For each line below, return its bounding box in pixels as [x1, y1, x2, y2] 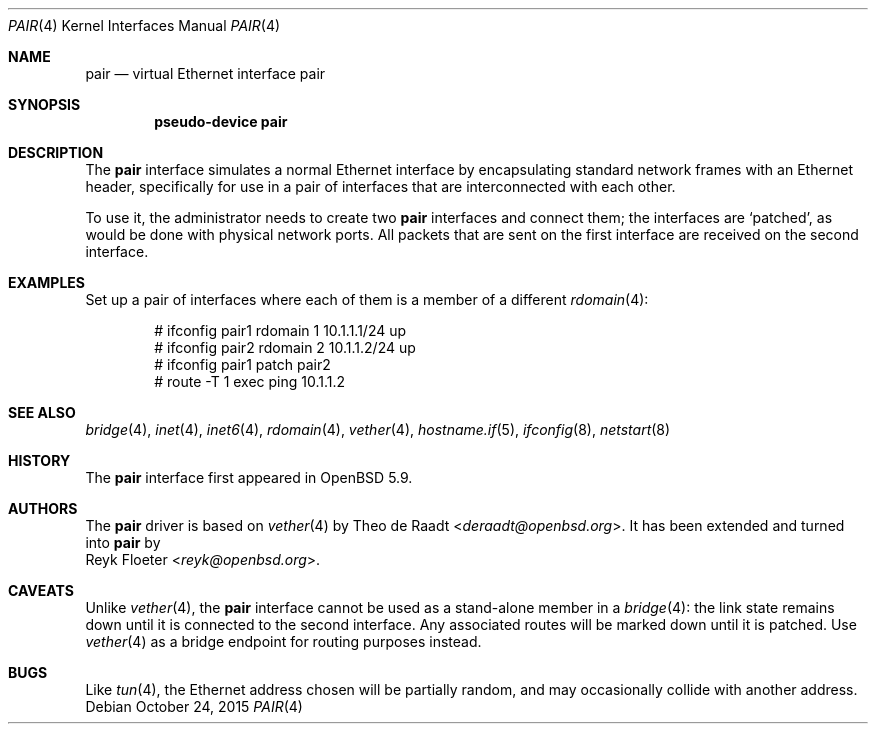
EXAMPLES [8, 274, 85, 291]
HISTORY [8, 452, 71, 469]
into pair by [85, 534, 161, 551]
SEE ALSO [8, 404, 76, 421]
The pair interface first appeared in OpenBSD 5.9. [85, 469, 413, 486]
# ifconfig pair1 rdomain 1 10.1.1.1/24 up [154, 322, 407, 339]
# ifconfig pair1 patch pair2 [154, 356, 331, 373]
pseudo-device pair [154, 113, 288, 130]
